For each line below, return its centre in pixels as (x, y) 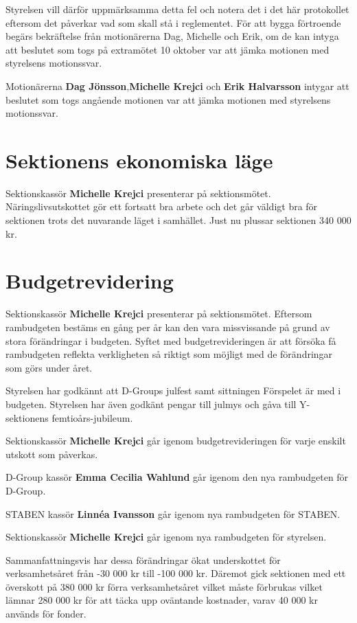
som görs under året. (49, 367)
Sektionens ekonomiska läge (139, 160)
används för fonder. (46, 614)
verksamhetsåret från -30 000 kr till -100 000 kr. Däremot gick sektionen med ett (176, 573)
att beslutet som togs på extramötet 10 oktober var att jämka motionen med (168, 49)
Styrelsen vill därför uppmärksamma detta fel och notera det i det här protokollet (177, 9)
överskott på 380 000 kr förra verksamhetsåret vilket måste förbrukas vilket (164, 586)
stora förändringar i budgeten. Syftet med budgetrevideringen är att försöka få (171, 340)
